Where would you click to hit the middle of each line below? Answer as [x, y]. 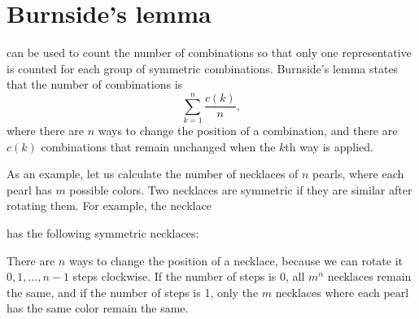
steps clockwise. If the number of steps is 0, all [189, 276]
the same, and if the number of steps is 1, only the [133, 292]
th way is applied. [329, 146]
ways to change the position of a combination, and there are [248, 131]
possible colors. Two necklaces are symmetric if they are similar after [241, 189]
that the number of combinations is [95, 84]
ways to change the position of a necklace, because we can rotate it [236, 260]
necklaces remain [369, 276]
